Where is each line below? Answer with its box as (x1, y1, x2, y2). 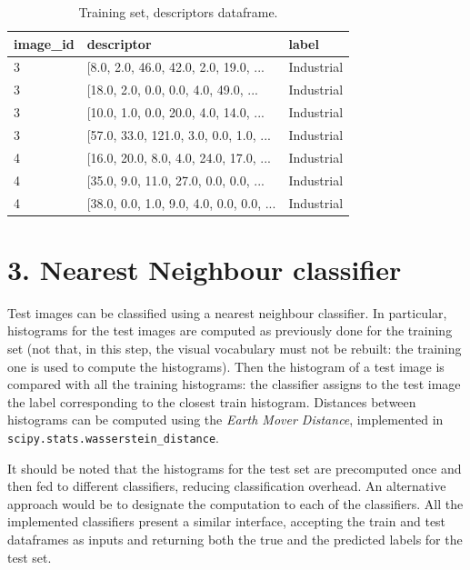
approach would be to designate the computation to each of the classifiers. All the (7, 494, 464, 513)
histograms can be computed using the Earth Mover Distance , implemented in (7, 410, 444, 429)
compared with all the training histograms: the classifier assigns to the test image (7, 375, 461, 394)
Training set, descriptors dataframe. (78, 3, 278, 21)
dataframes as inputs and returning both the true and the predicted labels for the (7, 529, 463, 548)
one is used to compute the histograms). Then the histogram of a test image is (7, 356, 445, 375)
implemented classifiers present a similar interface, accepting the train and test (7, 512, 446, 531)
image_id (14, 34, 75, 53)
